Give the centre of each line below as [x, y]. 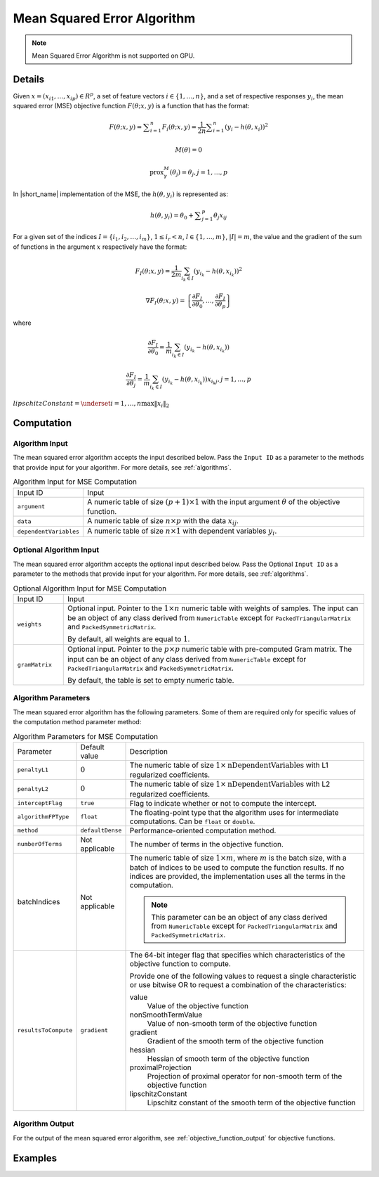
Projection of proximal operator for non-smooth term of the [245, 1076]
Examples [35, 1158]
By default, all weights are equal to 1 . [128, 639]
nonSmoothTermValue [166, 1015]
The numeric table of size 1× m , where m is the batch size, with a [238, 858]
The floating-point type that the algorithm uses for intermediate [234, 812]
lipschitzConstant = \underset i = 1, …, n [77, 403]
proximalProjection [161, 1067]
